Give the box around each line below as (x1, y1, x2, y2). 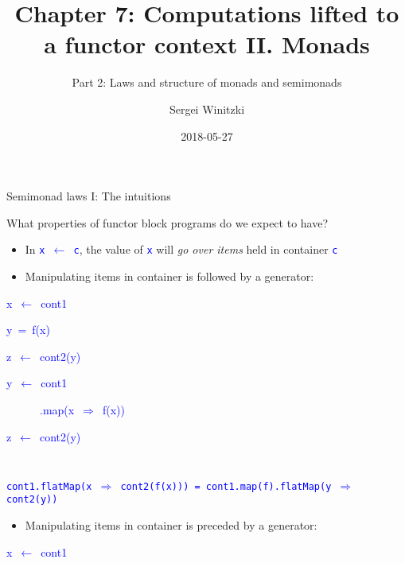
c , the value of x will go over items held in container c (73, 241, 338, 258)
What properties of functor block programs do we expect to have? (6, 214, 329, 231)
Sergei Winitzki (169, 100, 245, 117)
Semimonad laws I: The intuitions (6, 188, 171, 204)
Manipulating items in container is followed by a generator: (25, 267, 314, 284)
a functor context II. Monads (44, 28, 370, 60)
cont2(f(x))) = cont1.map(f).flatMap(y (120, 480, 332, 492)
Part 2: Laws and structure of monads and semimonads (72, 74, 342, 91)
